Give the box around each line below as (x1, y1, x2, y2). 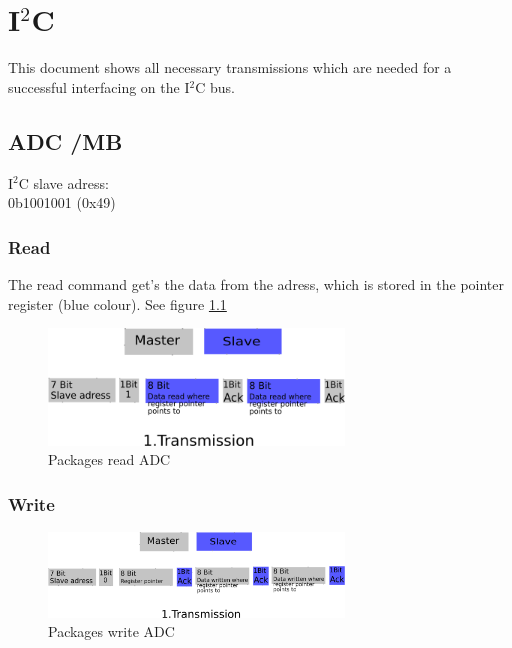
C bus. (195, 76, 235, 97)
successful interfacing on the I (8, 76, 190, 97)
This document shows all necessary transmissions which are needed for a (8, 57, 452, 78)
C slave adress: (18, 172, 109, 193)
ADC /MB (8, 125, 123, 156)
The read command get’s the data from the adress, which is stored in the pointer (8, 273, 504, 294)
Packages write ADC (48, 621, 175, 642)
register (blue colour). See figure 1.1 (8, 293, 227, 314)
